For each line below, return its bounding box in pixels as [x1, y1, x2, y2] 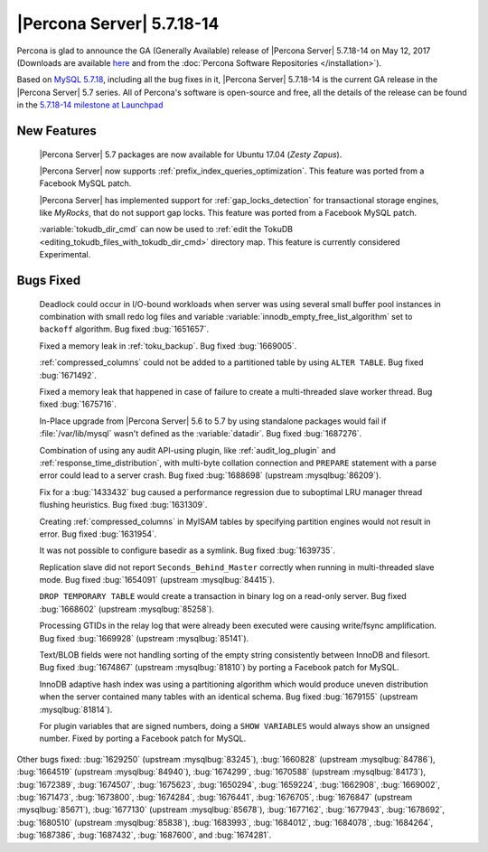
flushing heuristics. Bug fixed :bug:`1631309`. [39, 500, 208, 510]
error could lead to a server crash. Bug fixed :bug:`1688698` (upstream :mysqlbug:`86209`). [39, 470, 381, 481]
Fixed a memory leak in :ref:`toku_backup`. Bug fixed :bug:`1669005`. [39, 340, 297, 351]
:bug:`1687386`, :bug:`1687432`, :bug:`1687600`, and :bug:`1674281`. [16, 829, 272, 840]
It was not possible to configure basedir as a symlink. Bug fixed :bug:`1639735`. [39, 545, 336, 556]
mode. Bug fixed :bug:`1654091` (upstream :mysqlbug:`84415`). [39, 575, 276, 585]
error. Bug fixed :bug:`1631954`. [39, 529, 157, 539]
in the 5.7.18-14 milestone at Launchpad [16, 99, 164, 110]
